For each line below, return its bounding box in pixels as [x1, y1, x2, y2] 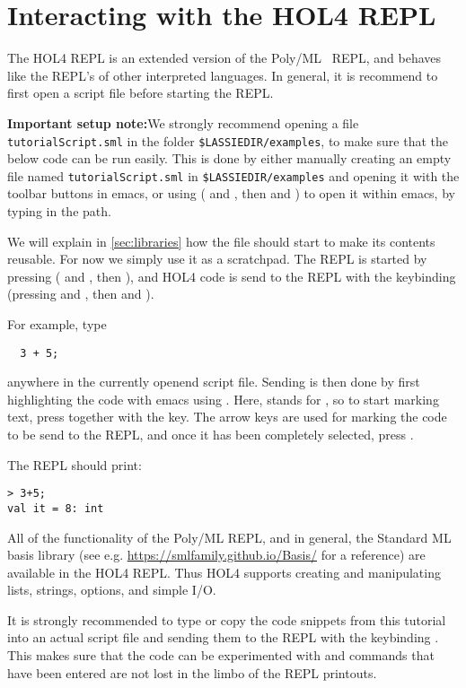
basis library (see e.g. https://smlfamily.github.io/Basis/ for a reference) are [7, 545, 426, 564]
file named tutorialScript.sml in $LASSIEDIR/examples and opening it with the [7, 166, 460, 185]
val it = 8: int [7, 501, 104, 515]
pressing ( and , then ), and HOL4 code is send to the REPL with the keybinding [7, 266, 456, 285]
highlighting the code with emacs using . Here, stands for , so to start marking [7, 389, 439, 408]
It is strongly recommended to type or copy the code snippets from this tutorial [7, 610, 446, 629]
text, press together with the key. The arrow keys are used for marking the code [7, 407, 447, 426]
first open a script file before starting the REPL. [7, 83, 274, 102]
